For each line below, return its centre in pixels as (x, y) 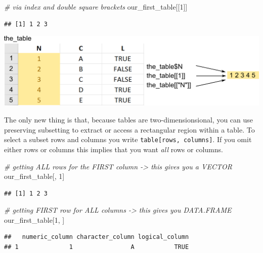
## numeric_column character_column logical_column (97, 237)
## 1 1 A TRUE (97, 247)
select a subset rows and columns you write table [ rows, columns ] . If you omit (128, 139)
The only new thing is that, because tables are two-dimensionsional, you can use (129, 120)
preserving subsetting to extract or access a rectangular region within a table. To (129, 129)
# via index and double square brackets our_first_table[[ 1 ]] (96, 7)
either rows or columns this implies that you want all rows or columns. (114, 149)
